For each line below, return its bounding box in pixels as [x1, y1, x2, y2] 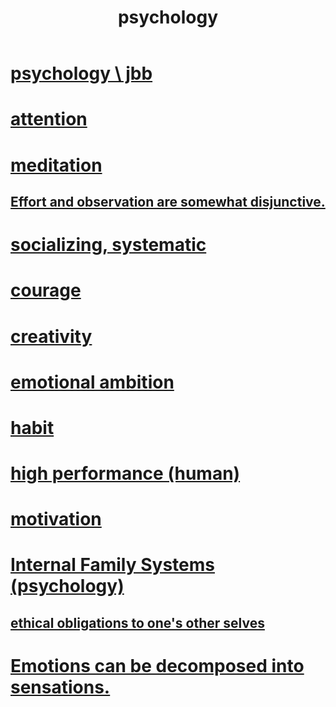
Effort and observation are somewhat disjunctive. [10, 193, 326, 210]
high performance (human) [10, 462, 241, 485]
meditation [10, 154, 103, 176]
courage [10, 279, 82, 302]
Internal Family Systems [10, 554, 215, 576]
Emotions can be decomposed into [10, 655, 305, 678]
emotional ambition [10, 371, 175, 393]
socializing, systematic [10, 234, 207, 256]
